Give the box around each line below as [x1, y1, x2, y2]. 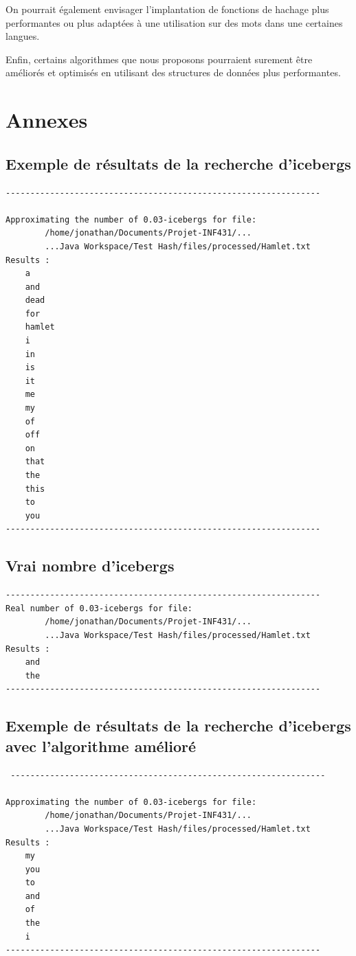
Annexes [5, 106, 88, 134]
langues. [5, 29, 40, 43]
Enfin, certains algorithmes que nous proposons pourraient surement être [5, 52, 313, 66]
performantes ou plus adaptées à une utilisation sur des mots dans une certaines [5, 15, 343, 30]
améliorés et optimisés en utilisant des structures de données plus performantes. [5, 65, 341, 80]
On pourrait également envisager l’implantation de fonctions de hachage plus [5, 2, 329, 16]
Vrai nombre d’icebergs [5, 555, 175, 576]
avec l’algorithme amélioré [5, 735, 197, 756]
